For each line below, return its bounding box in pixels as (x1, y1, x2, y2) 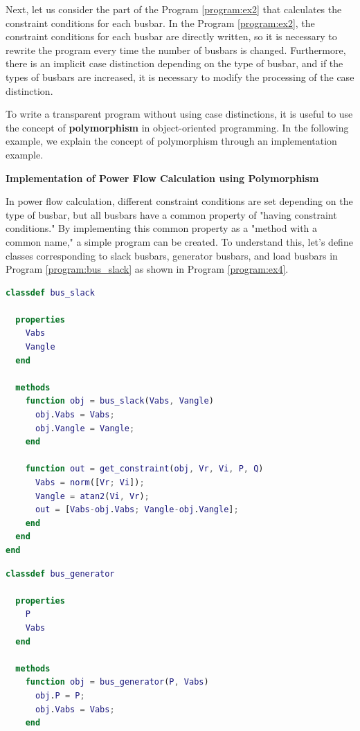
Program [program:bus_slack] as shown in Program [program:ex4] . (6, 262, 289, 276)
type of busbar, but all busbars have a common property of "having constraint (6, 207, 337, 222)
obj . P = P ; (35, 690, 85, 701)
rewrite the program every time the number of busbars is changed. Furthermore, (6, 42, 346, 57)
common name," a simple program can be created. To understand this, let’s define (6, 234, 353, 249)
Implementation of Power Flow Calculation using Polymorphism (6, 170, 319, 185)
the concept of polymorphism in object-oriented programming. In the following (6, 120, 349, 134)
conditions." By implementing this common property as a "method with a (6, 221, 318, 235)
